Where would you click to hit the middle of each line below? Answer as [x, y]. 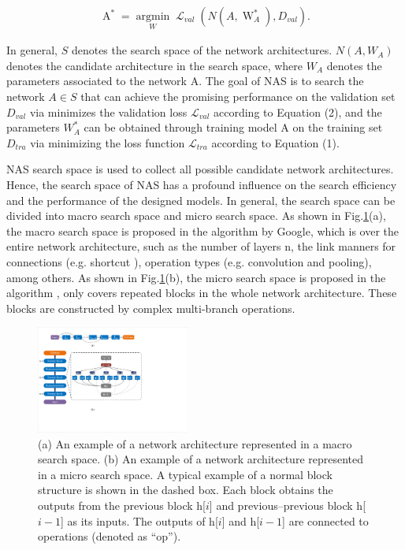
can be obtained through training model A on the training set [233, 127]
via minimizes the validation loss [108, 111]
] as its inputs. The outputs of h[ [139, 520]
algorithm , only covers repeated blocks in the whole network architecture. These [202, 293]
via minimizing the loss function [108, 142]
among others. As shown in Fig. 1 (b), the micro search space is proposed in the [196, 277]
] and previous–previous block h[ [288, 505]
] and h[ [241, 520]
